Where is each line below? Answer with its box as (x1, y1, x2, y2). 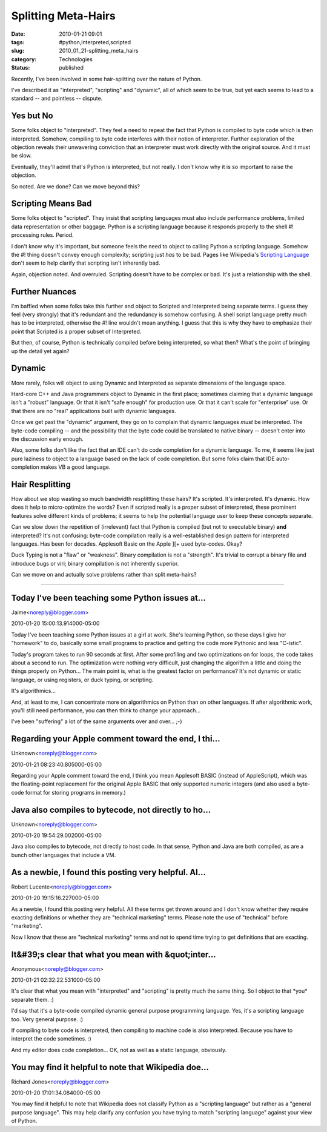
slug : (11, 47, 24, 55)
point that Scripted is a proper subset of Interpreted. (11, 328, 142, 335)
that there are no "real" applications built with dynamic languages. (11, 407, 176, 414)
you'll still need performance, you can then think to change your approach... (11, 706, 201, 714)
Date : (11, 30, 25, 38)
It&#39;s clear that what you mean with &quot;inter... (11, 949, 216, 959)
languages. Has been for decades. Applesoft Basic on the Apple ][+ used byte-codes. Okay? (11, 540, 242, 548)
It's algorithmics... (11, 687, 56, 695)
